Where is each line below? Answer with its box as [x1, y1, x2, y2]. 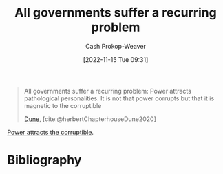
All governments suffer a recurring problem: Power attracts [23, 87, 191, 95]
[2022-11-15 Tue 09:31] [83, 55, 149, 63]
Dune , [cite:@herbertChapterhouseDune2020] [23, 115, 157, 123]
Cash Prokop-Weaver [85, 42, 147, 50]
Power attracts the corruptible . [7, 128, 94, 136]
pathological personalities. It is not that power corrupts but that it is [23, 94, 215, 102]
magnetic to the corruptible [23, 101, 102, 109]
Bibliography [7, 153, 82, 168]
